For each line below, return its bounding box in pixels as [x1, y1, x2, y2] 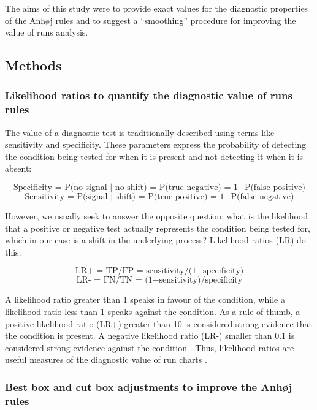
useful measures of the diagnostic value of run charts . [5, 353, 207, 366]
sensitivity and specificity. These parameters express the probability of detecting [5, 138, 307, 151]
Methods [5, 56, 62, 75]
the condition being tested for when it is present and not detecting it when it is [5, 150, 304, 162]
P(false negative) [231, 192, 294, 202]
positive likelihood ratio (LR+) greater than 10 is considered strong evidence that [5, 317, 313, 330]
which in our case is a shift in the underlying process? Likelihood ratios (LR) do [5, 233, 306, 246]
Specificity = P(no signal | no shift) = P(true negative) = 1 [13, 183, 238, 192]
